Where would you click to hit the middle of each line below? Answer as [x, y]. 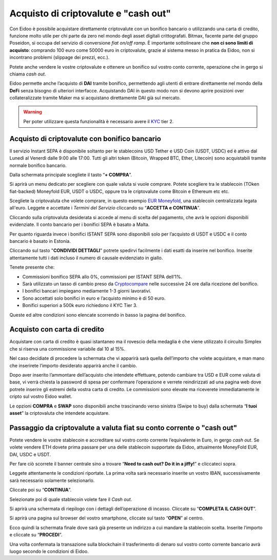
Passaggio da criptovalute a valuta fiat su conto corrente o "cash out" [123, 428]
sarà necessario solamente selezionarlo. [52, 480]
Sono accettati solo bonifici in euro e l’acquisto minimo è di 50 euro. [94, 298]
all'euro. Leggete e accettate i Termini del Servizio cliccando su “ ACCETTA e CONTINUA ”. [105, 208]
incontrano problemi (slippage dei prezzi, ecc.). [60, 57]
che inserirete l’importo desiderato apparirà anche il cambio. [73, 365]
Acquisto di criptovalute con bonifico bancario [85, 139]
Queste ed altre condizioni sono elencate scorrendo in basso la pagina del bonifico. [98, 315]
